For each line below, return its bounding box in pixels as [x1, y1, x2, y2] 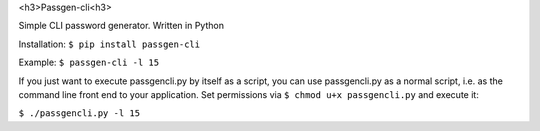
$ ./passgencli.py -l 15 [18, 108, 140, 119]
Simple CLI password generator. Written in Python [18, 20, 225, 32]
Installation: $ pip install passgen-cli [18, 38, 200, 50]
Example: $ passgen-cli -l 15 [18, 56, 160, 69]
